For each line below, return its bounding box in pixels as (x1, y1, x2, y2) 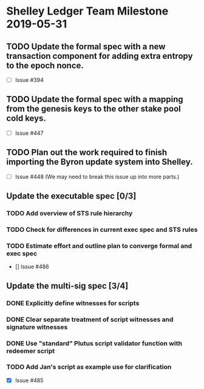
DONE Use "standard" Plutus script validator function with (6, 339, 182, 347)
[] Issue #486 (15, 263, 50, 271)
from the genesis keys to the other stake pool (6, 104, 181, 114)
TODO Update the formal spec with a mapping (6, 94, 183, 104)
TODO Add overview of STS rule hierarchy (6, 209, 133, 218)
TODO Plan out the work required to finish (6, 147, 168, 158)
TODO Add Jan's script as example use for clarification (6, 363, 172, 371)
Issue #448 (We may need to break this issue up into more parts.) (15, 173, 180, 180)
